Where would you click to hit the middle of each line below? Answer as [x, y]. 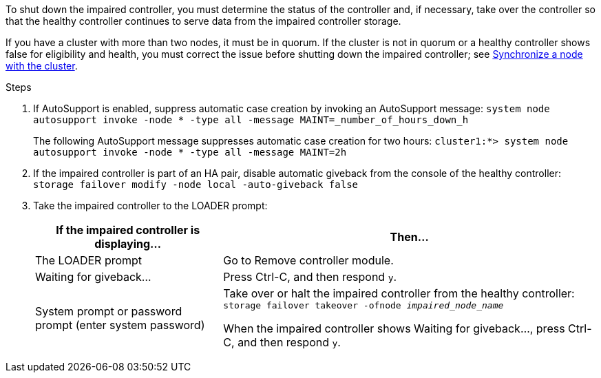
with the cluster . [42, 66]
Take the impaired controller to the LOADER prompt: [150, 206]
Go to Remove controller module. [308, 260]
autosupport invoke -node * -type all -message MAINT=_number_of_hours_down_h [251, 120]
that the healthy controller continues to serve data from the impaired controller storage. [203, 21]
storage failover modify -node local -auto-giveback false [196, 185]
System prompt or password [109, 311]
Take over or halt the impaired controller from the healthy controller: [399, 293]
